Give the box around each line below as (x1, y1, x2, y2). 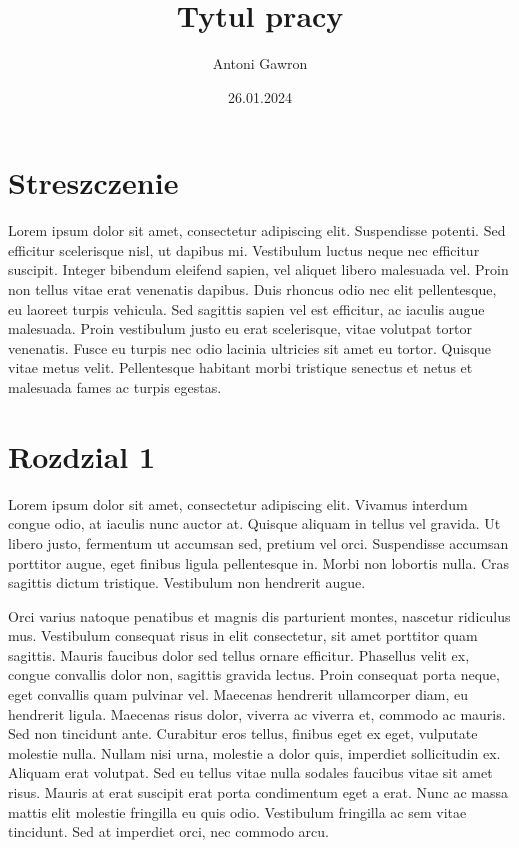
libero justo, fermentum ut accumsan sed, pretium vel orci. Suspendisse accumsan (8, 532, 509, 553)
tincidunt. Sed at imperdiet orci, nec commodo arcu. (8, 821, 329, 842)
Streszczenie (8, 162, 179, 203)
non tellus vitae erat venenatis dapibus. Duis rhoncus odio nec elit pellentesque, (8, 279, 497, 300)
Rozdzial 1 (8, 435, 156, 476)
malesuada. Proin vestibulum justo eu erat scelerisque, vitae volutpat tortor (8, 318, 472, 339)
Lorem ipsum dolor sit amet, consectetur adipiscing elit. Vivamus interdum (8, 493, 468, 514)
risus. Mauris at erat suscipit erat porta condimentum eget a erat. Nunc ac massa (8, 782, 509, 803)
